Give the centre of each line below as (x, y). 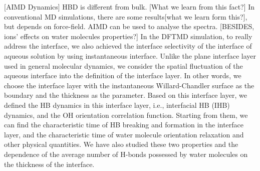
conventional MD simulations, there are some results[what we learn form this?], (126, 16)
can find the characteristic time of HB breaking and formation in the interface (124, 125)
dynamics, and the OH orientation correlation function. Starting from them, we (126, 115)
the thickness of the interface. (49, 164)
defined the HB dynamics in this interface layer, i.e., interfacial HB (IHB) (117, 105)
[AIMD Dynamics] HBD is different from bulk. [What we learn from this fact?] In (129, 7)
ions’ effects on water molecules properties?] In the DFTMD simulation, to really (128, 36)
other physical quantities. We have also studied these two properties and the (121, 144)
